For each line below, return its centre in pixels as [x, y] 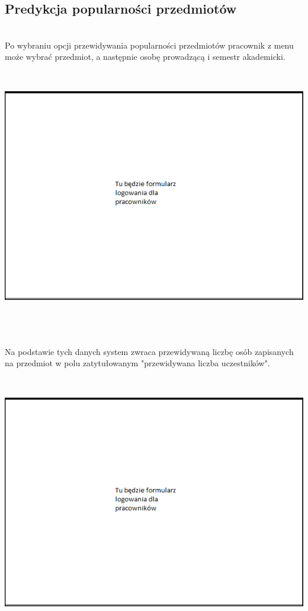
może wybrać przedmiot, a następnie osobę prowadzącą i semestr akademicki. [145, 57]
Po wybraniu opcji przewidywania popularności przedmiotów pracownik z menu [149, 45]
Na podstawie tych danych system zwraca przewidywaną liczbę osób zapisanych [149, 351]
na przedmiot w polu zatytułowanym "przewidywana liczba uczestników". [137, 363]
